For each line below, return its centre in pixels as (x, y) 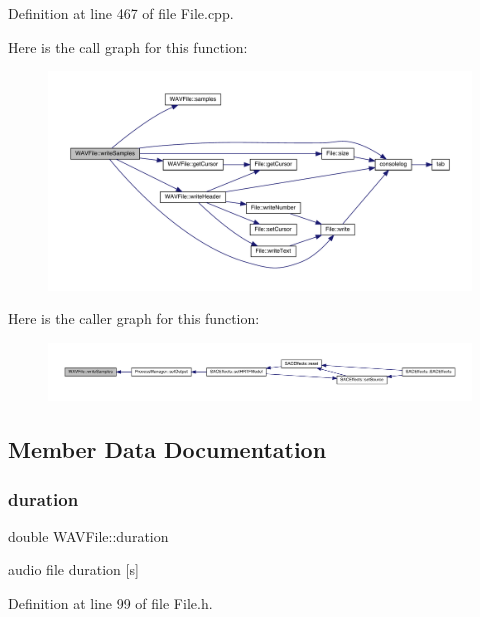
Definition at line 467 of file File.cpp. (121, 13)
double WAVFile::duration (88, 535)
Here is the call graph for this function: (128, 46)
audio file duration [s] (73, 569)
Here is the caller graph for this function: (134, 318)
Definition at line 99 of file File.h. (110, 602)
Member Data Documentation (167, 449)
